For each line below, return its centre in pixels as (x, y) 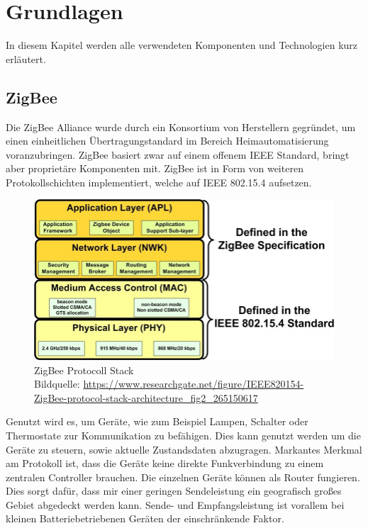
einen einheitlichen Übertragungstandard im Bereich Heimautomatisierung (167, 141)
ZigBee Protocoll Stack (84, 370)
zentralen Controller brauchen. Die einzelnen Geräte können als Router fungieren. (183, 477)
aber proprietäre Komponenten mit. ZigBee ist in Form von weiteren (155, 168)
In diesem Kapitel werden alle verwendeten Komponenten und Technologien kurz (182, 45)
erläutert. (26, 58)
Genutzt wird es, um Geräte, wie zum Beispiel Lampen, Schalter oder (157, 421)
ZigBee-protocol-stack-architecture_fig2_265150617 (146, 397)
